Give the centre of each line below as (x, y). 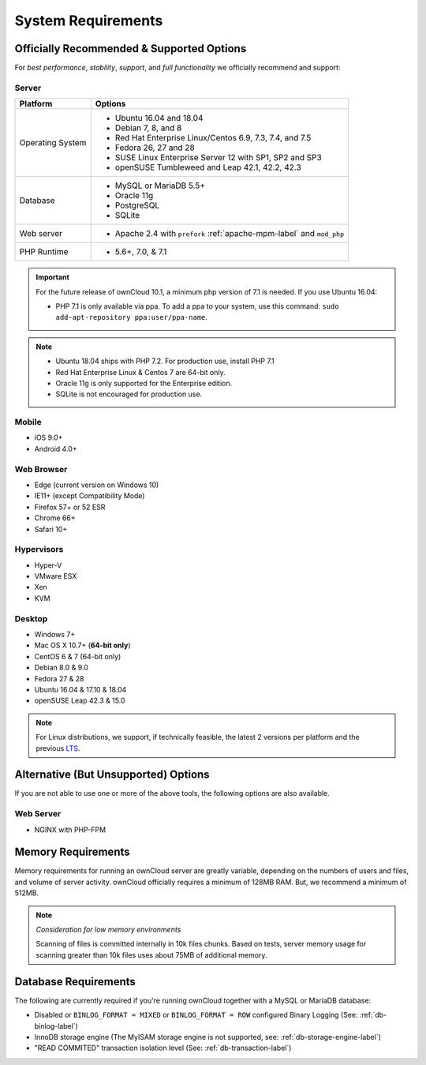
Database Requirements (75, 982)
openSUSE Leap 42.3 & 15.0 (80, 701)
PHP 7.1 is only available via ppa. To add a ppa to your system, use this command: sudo (197, 306)
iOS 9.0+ (49, 437)
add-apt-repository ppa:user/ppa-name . (132, 317)
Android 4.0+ (56, 448)
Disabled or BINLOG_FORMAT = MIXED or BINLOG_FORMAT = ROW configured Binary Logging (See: (196, 1015)
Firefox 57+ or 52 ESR (70, 507)
